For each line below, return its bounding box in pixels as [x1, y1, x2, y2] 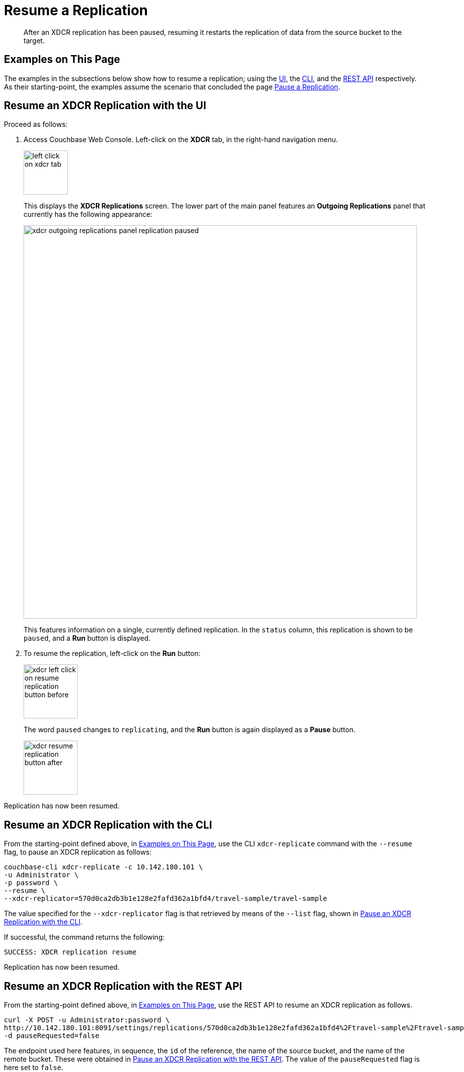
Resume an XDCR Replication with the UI [4, 99, 206, 112]
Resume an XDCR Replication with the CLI [4, 818, 212, 831]
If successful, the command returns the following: [4, 933, 165, 942]
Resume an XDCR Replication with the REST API [4, 980, 242, 992]
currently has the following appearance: [24, 210, 153, 219]
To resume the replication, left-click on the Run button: [24, 649, 201, 658]
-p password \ [4, 879, 58, 887]
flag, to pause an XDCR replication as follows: [4, 848, 152, 857]
